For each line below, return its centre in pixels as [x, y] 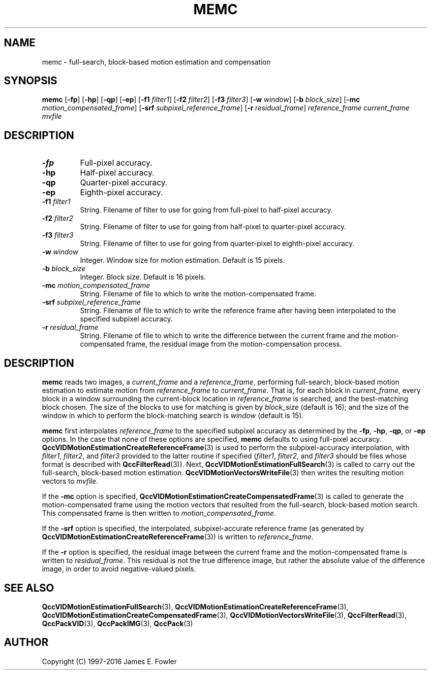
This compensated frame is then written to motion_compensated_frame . [159, 513]
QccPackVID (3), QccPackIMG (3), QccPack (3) [118, 623]
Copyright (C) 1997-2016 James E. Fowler [109, 661]
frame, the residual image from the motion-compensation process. [234, 344]
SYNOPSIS [31, 81]
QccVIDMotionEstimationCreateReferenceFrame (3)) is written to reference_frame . [178, 537]
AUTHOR [26, 642]
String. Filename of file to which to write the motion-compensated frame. [198, 294]
